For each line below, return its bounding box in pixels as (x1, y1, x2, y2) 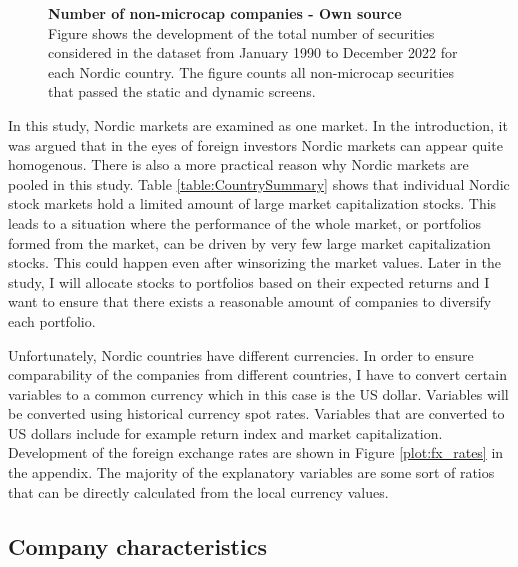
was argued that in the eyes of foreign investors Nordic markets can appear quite (8, 134, 503, 155)
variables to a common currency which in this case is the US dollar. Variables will (8, 383, 509, 404)
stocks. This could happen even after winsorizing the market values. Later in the (8, 252, 502, 273)
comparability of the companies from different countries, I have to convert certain (8, 364, 507, 385)
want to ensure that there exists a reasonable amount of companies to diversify (8, 291, 492, 312)
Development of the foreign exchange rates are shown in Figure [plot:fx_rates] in (8, 442, 504, 463)
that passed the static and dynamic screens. (48, 81, 316, 102)
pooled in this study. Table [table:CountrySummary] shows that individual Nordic (8, 173, 510, 194)
